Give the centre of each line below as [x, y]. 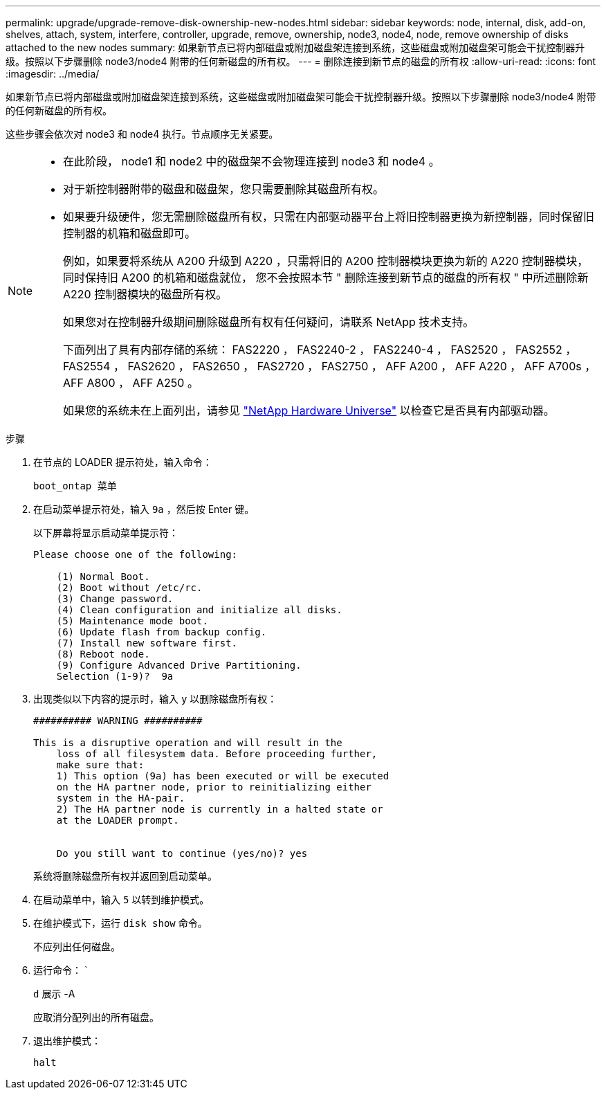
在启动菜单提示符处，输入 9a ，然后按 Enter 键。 [144, 509]
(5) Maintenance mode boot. [132, 621]
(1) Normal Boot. [103, 577]
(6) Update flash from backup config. [162, 632]
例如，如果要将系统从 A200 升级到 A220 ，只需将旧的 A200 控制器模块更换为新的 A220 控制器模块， [326, 261]
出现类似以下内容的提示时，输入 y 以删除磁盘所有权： [155, 699]
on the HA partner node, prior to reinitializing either [214, 787]
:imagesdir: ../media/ [53, 74]
